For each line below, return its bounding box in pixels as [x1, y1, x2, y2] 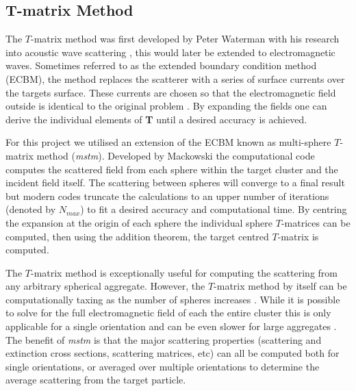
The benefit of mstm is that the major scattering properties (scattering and [5, 332, 322, 346]
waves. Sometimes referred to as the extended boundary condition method [5, 58, 317, 73]
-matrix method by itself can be [214, 279, 347, 293]
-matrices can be [281, 215, 351, 229]
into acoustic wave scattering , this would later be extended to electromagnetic [5, 45, 335, 59]
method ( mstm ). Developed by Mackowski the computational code [36, 148, 315, 162]
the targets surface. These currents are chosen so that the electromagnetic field [5, 85, 336, 99]
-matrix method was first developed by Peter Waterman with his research [30, 31, 340, 46]
